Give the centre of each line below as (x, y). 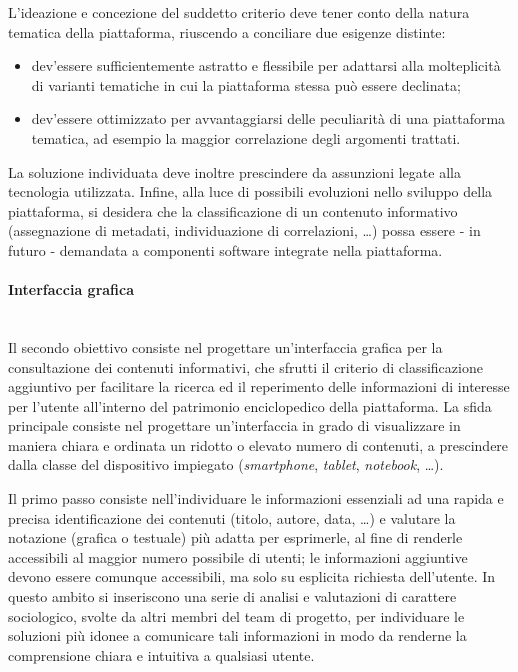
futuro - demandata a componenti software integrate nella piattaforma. (225, 249)
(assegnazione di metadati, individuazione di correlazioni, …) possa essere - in (244, 230)
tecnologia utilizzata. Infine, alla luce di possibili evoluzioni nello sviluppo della (250, 191)
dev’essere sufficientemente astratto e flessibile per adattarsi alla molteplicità (266, 65)
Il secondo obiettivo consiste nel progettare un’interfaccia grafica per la (225, 346)
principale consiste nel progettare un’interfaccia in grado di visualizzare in (234, 425)
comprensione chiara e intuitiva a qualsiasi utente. (161, 654)
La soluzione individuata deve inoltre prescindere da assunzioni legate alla (234, 171)
